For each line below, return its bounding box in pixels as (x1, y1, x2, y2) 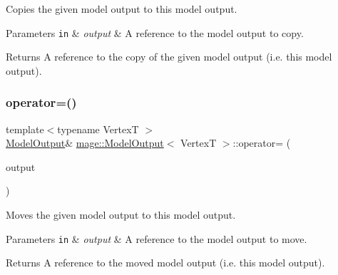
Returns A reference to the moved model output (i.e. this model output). (6, 255, 325, 270)
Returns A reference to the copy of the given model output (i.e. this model (6, 49, 332, 64)
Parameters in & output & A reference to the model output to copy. (6, 25, 304, 40)
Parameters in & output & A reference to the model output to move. (6, 231, 307, 246)
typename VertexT (57, 121, 139, 136)
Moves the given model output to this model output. (6, 207, 236, 222)
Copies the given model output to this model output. (6, 1, 237, 16)
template (6, 121, 44, 136)
